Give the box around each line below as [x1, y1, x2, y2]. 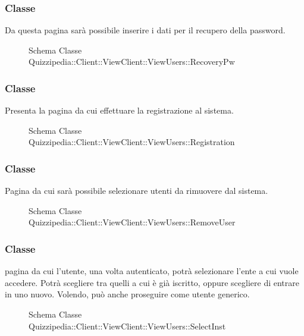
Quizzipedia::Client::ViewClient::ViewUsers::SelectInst [29, 319, 226, 332]
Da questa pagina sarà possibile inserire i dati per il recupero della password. [5, 24, 286, 36]
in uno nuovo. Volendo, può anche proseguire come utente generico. [5, 288, 250, 300]
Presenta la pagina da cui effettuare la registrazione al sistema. [5, 104, 234, 117]
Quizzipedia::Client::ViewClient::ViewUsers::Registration [29, 136, 235, 148]
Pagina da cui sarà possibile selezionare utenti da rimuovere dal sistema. [5, 184, 268, 197]
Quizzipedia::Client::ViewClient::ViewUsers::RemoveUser [29, 216, 236, 228]
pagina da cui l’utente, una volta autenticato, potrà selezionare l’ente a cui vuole [5, 265, 299, 277]
